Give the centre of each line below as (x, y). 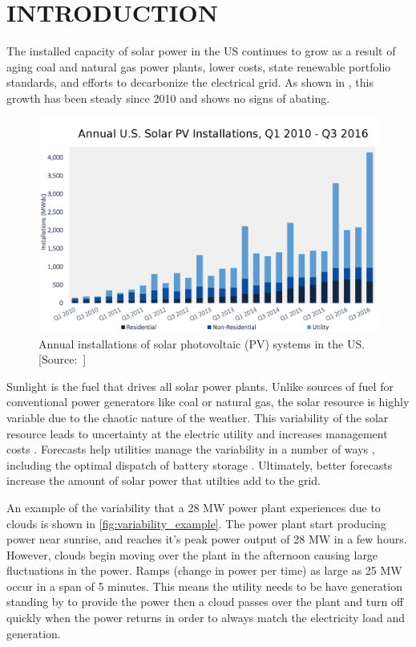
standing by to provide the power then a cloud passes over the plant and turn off (205, 602)
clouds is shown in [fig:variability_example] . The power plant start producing (196, 523)
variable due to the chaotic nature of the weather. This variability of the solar (198, 417)
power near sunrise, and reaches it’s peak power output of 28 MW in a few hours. (207, 539)
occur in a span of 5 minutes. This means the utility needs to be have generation (204, 586)
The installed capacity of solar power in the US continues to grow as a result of (201, 51)
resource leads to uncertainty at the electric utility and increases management (197, 433)
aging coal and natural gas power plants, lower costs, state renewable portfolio (199, 66)
